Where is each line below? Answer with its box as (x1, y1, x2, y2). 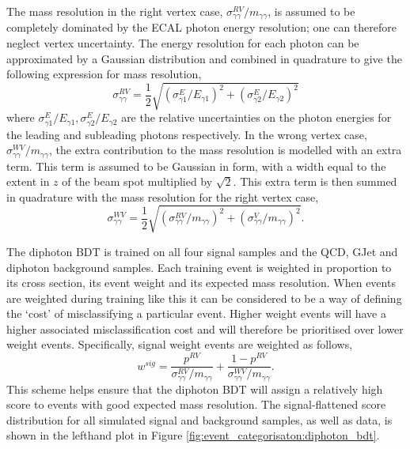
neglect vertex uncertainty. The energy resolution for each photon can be (6, 35, 359, 51)
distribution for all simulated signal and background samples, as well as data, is (6, 411, 393, 428)
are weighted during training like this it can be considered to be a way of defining (6, 289, 402, 306)
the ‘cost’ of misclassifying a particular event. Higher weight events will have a (6, 305, 386, 322)
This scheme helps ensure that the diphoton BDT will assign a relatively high (6, 380, 383, 397)
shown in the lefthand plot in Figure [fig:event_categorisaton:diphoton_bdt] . (6, 427, 380, 443)
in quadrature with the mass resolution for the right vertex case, (6, 188, 319, 205)
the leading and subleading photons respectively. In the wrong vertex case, (6, 126, 367, 142)
